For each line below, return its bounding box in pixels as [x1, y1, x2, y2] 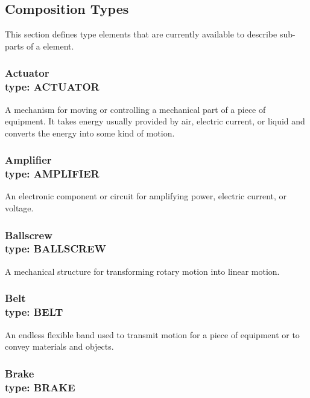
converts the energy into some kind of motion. [5, 126, 175, 139]
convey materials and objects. [5, 340, 114, 353]
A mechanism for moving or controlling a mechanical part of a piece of [5, 103, 266, 115]
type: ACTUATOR [5, 79, 100, 94]
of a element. [26, 39, 74, 52]
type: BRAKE [5, 379, 75, 394]
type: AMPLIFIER [5, 166, 100, 181]
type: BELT [5, 304, 63, 319]
